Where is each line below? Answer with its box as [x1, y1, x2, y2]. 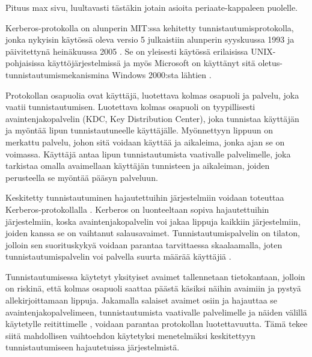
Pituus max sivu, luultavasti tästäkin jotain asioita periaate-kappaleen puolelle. [5, 1, 298, 13]
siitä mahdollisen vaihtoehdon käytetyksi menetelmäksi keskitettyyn [5, 329, 255, 341]
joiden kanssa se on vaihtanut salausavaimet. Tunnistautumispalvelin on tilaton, [5, 227, 300, 239]
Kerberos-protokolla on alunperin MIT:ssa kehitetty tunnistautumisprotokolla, [5, 21, 294, 34]
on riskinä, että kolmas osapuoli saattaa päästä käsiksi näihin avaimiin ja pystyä [5, 282, 301, 294]
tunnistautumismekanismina [5, 68, 109, 81]
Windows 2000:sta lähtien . [112, 68, 212, 81]
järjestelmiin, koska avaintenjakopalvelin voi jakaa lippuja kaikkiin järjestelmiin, [5, 215, 301, 227]
